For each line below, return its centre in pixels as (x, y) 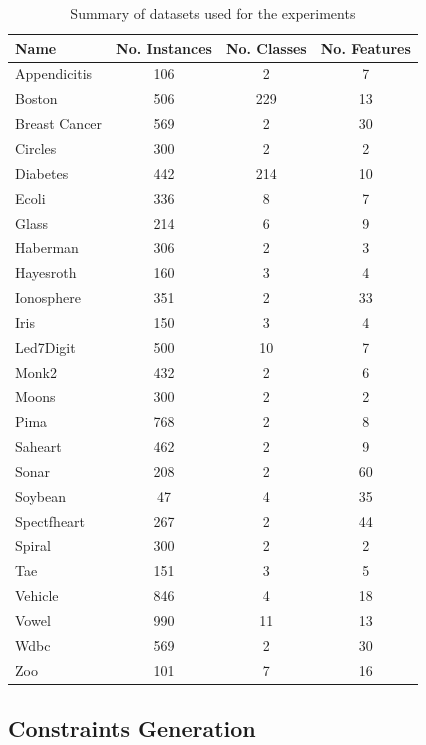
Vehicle (37, 595)
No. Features (365, 47)
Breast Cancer (59, 123)
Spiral (33, 545)
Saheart (38, 446)
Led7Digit (45, 346)
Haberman (47, 247)
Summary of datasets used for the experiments (213, 13)
